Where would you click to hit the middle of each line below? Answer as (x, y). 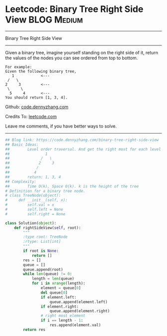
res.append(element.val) (75, 325)
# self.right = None (35, 214)
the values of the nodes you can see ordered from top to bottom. (72, 58)
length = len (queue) (53, 279)
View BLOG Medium (44, 20)
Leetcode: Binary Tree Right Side (74, 9)
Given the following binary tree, (41, 71)
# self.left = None (34, 210)
